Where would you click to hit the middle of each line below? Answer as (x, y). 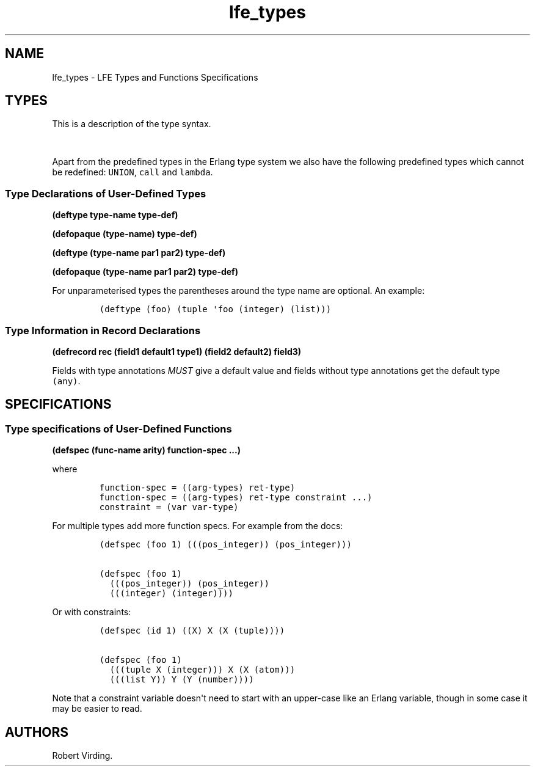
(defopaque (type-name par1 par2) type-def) (145, 272)
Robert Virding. (82, 755)
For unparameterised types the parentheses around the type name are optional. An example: (238, 291)
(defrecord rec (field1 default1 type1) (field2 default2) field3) (177, 351)
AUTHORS (37, 732)
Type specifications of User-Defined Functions (118, 429)
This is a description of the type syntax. (132, 124)
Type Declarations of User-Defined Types (106, 193)
